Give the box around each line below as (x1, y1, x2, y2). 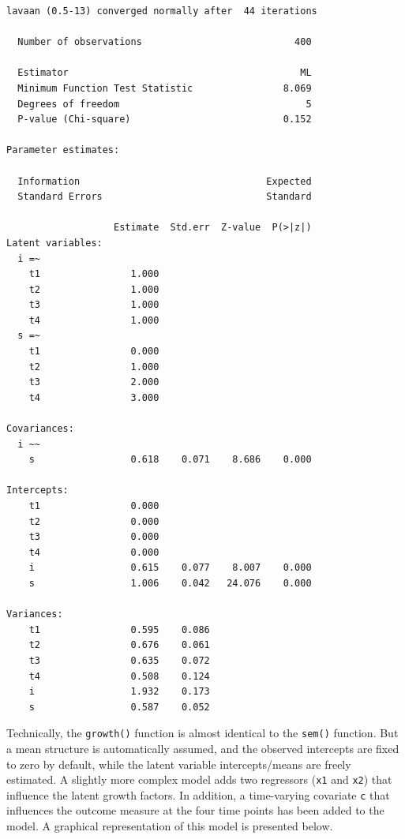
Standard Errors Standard (17, 191, 312, 203)
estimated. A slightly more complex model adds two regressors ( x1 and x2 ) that (6, 771, 392, 788)
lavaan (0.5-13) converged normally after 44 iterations (6, 6, 317, 17)
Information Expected (17, 175, 312, 187)
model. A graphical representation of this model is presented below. (6, 818, 333, 834)
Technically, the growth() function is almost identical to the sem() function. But (6, 725, 399, 741)
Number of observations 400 (17, 36, 312, 48)
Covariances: (6, 423, 74, 435)
